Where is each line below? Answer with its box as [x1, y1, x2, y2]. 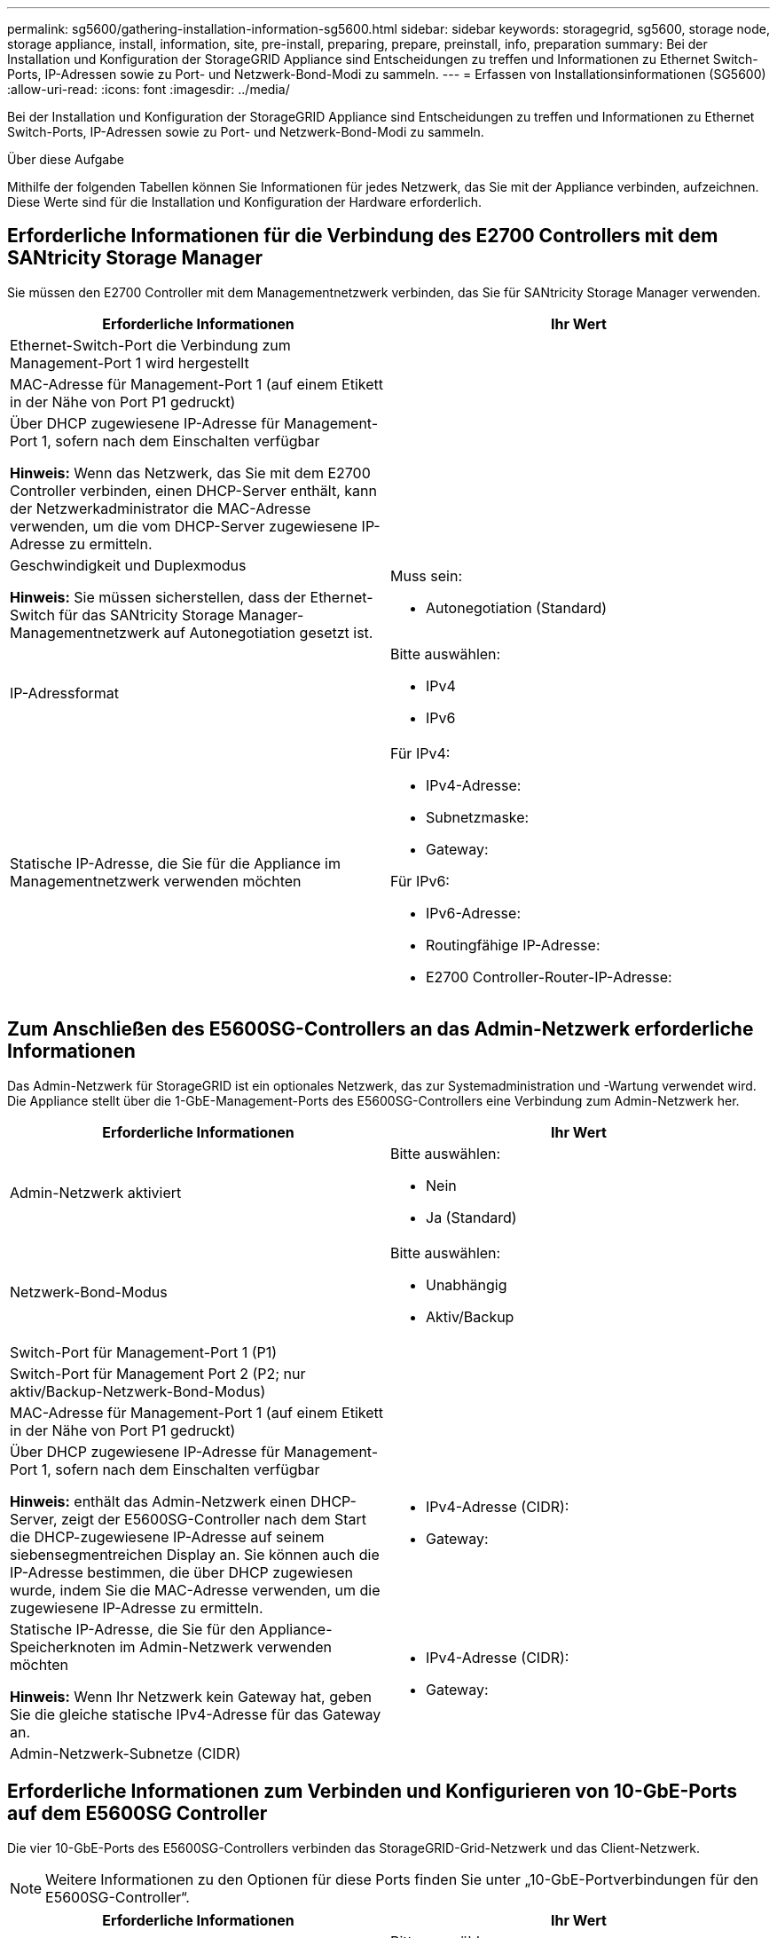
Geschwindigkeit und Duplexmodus [10, 555, 247, 574]
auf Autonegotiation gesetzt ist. [163, 623, 373, 642]
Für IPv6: [390, 871, 450, 890]
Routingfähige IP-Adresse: [426, 935, 600, 954]
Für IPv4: [390, 744, 451, 762]
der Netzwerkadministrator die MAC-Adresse [10, 499, 311, 517]
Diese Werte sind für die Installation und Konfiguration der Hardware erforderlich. [7, 194, 483, 209]
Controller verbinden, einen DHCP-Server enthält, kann [10, 481, 377, 500]
